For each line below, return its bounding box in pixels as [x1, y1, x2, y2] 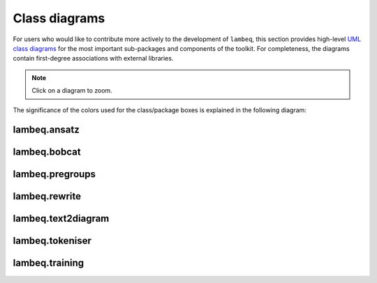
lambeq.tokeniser [13, 235, 92, 247]
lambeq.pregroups [13, 168, 96, 181]
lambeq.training [13, 257, 84, 269]
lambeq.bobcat [13, 146, 81, 158]
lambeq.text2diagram [13, 213, 110, 224]
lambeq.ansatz [13, 124, 80, 136]
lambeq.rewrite [13, 190, 82, 202]
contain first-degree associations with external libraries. [13, 54, 174, 63]
